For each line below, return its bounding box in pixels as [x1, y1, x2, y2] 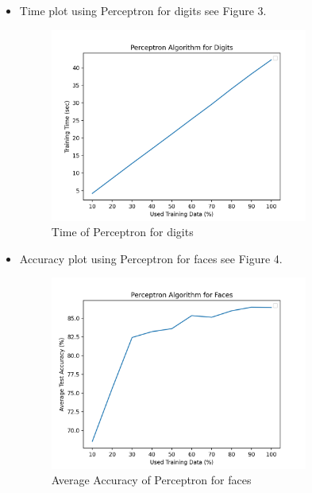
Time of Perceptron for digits [51, 223, 194, 240]
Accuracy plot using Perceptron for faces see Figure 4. [19, 250, 283, 266]
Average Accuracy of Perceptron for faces [51, 472, 252, 488]
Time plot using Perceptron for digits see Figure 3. [19, 2, 267, 18]
